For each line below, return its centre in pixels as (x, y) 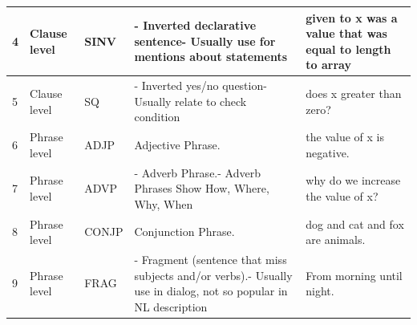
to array (328, 65)
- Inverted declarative (195, 25)
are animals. (336, 240)
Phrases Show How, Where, (202, 188)
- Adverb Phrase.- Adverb (197, 172)
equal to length (348, 49)
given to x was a (352, 17)
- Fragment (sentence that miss (211, 260)
